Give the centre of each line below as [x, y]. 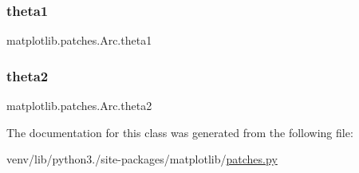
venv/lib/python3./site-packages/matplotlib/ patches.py [142, 159]
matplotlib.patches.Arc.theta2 [79, 106]
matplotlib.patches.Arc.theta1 [79, 40]
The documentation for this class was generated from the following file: [180, 132]
